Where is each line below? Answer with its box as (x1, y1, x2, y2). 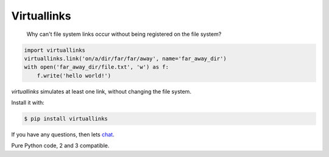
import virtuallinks (24, 46, 85, 54)
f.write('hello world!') (37, 72, 111, 79)
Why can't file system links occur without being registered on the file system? (26, 30, 222, 38)
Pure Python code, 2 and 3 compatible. (11, 142, 110, 149)
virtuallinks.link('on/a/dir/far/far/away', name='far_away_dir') (24, 55, 227, 62)
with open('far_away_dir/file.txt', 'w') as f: (24, 64, 169, 71)
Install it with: (11, 99, 45, 106)
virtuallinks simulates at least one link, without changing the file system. (11, 88, 192, 95)
